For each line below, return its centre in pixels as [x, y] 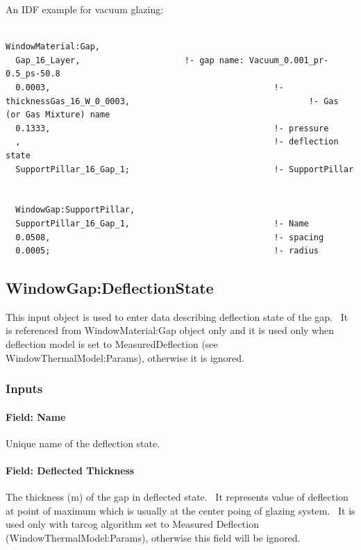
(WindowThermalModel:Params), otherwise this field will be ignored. [153, 538]
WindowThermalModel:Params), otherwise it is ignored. [125, 357]
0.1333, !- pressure [172, 128]
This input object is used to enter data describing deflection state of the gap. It [177, 316]
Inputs [24, 389]
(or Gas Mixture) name [58, 115]
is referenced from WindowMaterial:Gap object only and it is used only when [170, 330]
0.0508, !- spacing [170, 237]
